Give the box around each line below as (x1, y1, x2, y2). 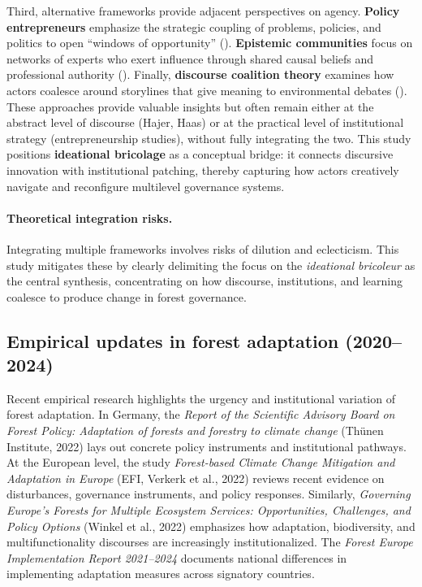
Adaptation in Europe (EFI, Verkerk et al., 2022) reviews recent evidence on (6, 469, 385, 486)
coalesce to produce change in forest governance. (6, 288, 247, 305)
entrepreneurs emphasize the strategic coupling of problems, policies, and (6, 18, 381, 35)
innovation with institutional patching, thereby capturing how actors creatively (6, 161, 399, 178)
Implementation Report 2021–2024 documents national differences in (6, 549, 347, 566)
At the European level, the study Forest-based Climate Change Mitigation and (6, 454, 395, 471)
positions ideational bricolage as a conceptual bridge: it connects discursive (6, 146, 394, 163)
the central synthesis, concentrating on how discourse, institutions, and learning (6, 272, 403, 289)
